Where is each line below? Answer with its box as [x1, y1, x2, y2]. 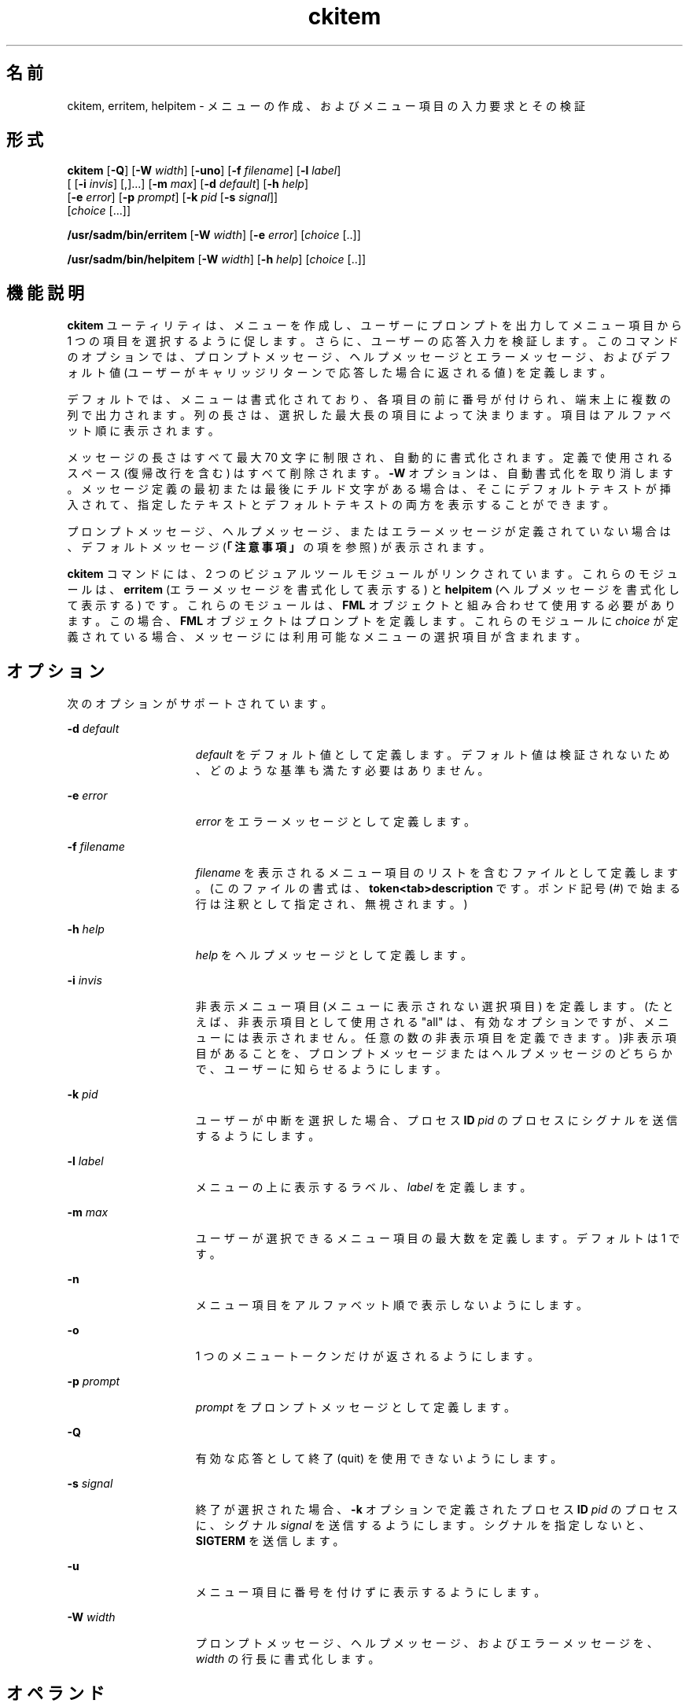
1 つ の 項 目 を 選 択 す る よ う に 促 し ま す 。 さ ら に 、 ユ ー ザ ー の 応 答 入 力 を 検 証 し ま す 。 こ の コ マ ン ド [67, 334, 679, 348]
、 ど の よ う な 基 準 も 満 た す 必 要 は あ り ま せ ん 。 [195, 763, 489, 778]
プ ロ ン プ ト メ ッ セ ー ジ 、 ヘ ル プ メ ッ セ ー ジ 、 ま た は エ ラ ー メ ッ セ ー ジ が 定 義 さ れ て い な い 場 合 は [67, 524, 671, 539]
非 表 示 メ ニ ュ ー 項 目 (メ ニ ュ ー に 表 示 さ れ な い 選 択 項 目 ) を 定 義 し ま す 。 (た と [195, 999, 674, 1014]
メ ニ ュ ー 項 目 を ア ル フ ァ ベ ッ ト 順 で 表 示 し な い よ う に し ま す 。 [195, 1298, 588, 1312]
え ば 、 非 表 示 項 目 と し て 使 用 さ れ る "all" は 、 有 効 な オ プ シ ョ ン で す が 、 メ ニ [195, 1015, 669, 1029]
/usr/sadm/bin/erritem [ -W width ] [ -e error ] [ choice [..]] [67, 228, 361, 242]
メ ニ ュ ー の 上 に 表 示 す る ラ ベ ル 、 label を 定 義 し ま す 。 [195, 1180, 532, 1194]
